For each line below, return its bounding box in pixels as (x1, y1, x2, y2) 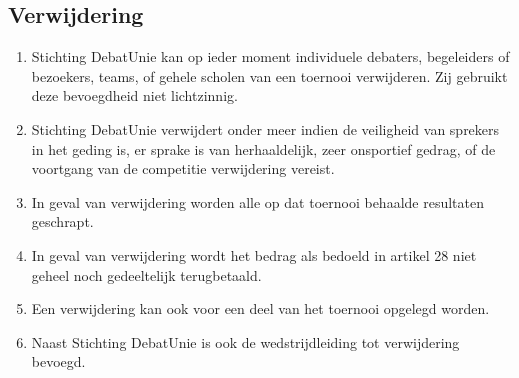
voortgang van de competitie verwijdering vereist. (31, 158, 335, 179)
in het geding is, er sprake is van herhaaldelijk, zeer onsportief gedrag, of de (31, 138, 496, 159)
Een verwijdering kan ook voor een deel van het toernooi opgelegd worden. (31, 298, 490, 319)
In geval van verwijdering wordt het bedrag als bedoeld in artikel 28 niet (31, 244, 477, 265)
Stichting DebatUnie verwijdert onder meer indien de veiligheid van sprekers (31, 118, 500, 139)
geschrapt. (31, 211, 94, 232)
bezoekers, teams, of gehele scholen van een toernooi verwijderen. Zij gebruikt (31, 65, 508, 86)
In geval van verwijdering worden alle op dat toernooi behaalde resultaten (31, 191, 484, 212)
